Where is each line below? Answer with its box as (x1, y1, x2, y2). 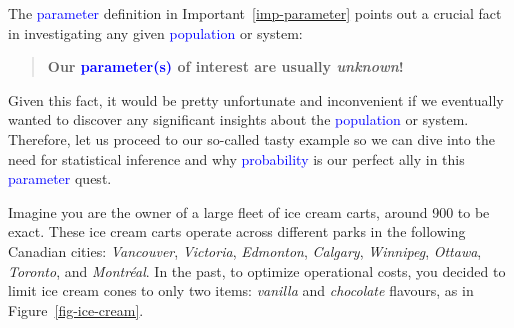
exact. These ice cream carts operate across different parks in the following (8, 221, 466, 242)
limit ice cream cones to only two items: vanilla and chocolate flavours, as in (8, 280, 474, 301)
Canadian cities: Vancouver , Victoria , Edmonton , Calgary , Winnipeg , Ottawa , (8, 240, 482, 261)
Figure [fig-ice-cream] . (8, 299, 144, 320)
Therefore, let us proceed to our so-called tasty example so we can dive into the (8, 128, 495, 149)
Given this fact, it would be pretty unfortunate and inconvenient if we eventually (8, 89, 504, 110)
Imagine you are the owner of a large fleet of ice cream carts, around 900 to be (8, 201, 490, 222)
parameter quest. (8, 168, 112, 189)
